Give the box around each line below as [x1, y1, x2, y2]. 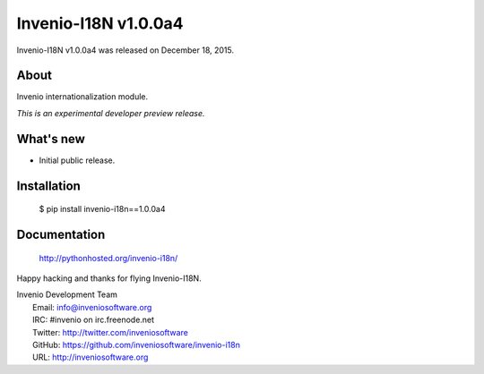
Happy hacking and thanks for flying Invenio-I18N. [16, 273, 202, 284]
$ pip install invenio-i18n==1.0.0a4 [39, 204, 166, 215]
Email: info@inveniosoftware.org [32, 302, 152, 312]
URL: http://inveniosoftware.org [32, 352, 149, 362]
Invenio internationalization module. [16, 91, 149, 102]
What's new [16, 131, 85, 147]
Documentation [16, 226, 106, 242]
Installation [16, 178, 81, 193]
